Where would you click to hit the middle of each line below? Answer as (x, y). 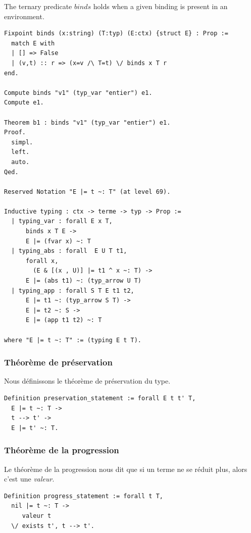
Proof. (15, 132)
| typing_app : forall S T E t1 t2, (73, 290)
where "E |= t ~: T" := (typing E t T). (73, 340)
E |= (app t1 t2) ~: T (64, 320)
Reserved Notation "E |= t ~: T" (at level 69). (87, 192)
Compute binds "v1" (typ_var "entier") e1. (78, 93)
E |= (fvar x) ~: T (58, 241)
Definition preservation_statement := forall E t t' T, (100, 398)
